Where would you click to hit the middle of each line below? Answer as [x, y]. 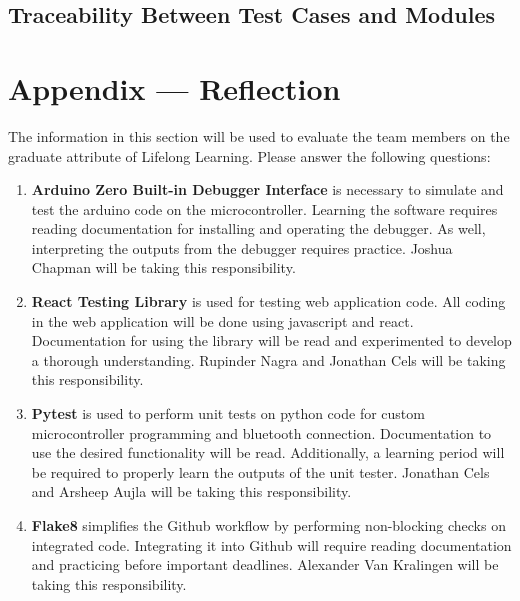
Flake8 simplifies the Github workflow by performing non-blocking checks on [268, 525]
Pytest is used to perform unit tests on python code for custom [228, 413]
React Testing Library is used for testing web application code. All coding [268, 301]
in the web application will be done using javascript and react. [222, 320]
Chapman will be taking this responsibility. [163, 267]
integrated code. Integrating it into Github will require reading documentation [271, 544]
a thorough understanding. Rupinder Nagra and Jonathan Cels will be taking [268, 359]
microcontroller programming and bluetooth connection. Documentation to [261, 432]
